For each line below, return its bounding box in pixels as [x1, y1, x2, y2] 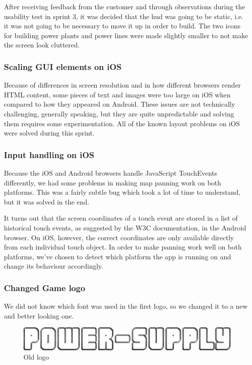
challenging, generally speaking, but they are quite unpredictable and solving [4, 108, 234, 118]
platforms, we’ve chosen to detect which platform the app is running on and [4, 251, 231, 261]
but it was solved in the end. [4, 196, 89, 206]
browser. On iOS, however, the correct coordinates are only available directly [4, 232, 234, 242]
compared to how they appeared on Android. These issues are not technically [4, 99, 235, 109]
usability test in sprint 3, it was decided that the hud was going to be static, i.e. [4, 11, 244, 21]
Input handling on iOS [4, 148, 95, 160]
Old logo [23, 352, 49, 362]
